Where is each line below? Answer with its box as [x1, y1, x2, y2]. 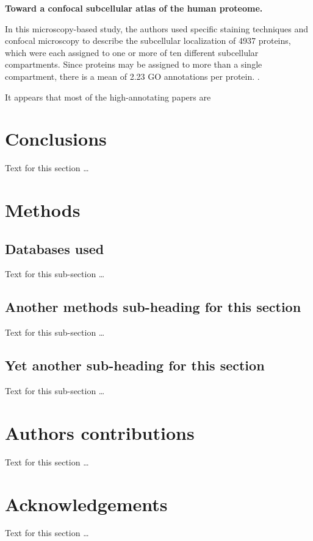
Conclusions [5, 126, 107, 151]
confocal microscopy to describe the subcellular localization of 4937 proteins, [5, 34, 291, 47]
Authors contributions [5, 420, 195, 445]
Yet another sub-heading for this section [5, 356, 265, 375]
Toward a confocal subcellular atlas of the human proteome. [5, 2, 263, 14]
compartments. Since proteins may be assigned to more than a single [5, 58, 262, 71]
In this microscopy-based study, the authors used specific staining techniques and [5, 22, 308, 35]
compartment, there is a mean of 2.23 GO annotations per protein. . [5, 69, 260, 82]
